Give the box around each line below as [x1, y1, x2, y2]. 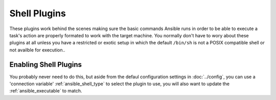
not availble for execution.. [9, 46, 66, 53]
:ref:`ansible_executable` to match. [9, 88, 82, 94]
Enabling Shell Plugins [9, 60, 82, 69]
